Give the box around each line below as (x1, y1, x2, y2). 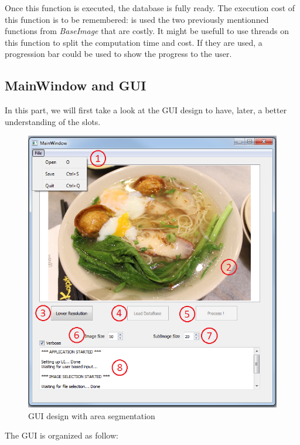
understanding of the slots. (5, 115, 101, 127)
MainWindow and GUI (5, 76, 146, 95)
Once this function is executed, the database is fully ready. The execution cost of (5, 2, 295, 14)
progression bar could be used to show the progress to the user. (5, 48, 232, 60)
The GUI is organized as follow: (5, 429, 118, 441)
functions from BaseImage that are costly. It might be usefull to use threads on (5, 25, 289, 37)
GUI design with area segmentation (28, 409, 155, 422)
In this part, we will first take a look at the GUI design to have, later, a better (5, 104, 287, 116)
